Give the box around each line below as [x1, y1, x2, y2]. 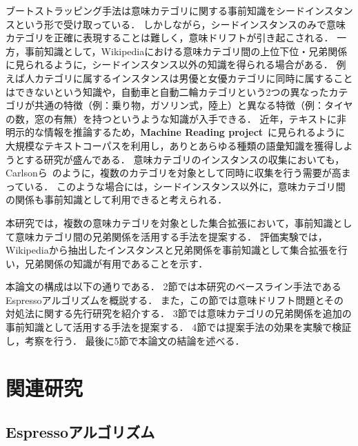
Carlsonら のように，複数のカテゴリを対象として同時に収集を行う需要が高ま [6, 165, 351, 180]
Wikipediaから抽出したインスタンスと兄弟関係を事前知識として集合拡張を [6, 243, 338, 257]
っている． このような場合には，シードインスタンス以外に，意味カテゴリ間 [6, 179, 346, 193]
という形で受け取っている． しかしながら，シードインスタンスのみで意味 [14, 17, 346, 31]
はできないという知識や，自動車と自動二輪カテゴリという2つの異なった [6, 84, 329, 99]
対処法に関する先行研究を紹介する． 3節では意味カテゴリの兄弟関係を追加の [6, 306, 352, 321]
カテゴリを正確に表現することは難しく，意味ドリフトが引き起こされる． [6, 30, 334, 45]
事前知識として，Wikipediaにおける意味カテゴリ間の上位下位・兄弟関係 [24, 43, 348, 58]
